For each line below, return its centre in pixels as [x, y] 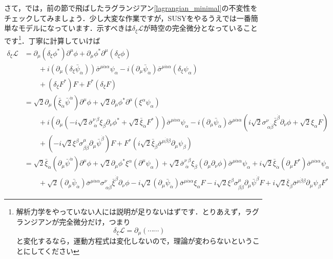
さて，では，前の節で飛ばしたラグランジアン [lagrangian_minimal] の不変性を [131, 8]
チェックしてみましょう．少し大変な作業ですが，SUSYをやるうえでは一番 [128, 18]
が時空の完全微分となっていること [200, 28]
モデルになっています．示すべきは [75, 28]
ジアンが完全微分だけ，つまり [80, 222]
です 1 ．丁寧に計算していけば [52, 39]
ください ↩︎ [62, 251]
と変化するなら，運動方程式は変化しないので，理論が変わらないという [134, 241]
